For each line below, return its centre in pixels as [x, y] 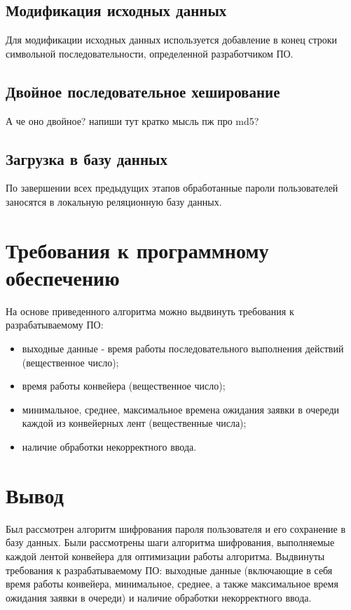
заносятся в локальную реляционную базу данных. [114, 201]
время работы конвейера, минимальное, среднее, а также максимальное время [172, 584]
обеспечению [63, 277]
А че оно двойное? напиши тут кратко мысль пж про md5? [132, 120]
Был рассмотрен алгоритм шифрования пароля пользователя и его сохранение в [176, 528]
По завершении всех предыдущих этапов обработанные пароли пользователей [172, 188]
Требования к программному [137, 250]
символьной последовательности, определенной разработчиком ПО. [150, 53]
